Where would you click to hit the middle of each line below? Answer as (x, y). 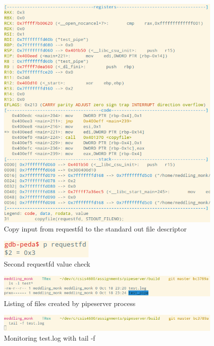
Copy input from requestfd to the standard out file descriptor (95, 229)
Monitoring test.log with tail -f (50, 337)
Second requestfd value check (47, 264)
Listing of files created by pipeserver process (70, 303)
